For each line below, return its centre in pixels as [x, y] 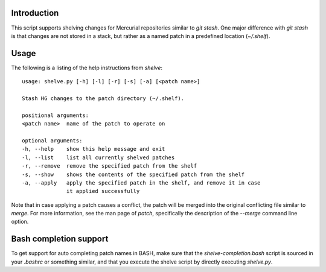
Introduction [35, 13]
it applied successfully [103, 191]
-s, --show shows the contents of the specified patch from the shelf [133, 174]
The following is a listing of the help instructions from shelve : [87, 68]
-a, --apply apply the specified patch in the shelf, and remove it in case [141, 183]
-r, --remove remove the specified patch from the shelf [110, 166]
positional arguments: [56, 115]
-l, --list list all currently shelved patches [98, 157]
